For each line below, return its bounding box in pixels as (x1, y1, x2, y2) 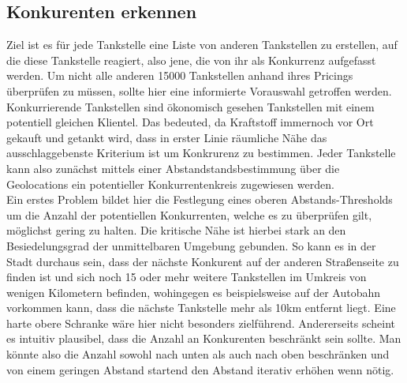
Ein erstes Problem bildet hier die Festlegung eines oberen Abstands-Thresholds (6, 191, 393, 208)
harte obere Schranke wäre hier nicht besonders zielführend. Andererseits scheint (6, 314, 396, 331)
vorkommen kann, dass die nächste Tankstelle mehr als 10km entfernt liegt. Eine (6, 299, 396, 316)
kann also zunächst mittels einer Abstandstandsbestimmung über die (6, 160, 340, 176)
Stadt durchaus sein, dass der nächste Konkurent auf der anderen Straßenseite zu (6, 253, 399, 269)
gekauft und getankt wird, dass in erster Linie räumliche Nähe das (6, 129, 327, 145)
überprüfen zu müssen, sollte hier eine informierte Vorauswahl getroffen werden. (6, 82, 392, 99)
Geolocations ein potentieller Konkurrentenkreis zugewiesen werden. (6, 175, 334, 192)
